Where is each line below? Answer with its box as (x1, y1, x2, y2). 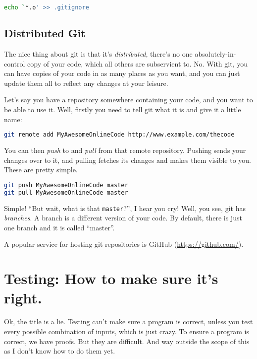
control (4, 58, 25, 69)
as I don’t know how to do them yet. (4, 346, 115, 356)
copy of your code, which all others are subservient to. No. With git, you (27, 58, 248, 69)
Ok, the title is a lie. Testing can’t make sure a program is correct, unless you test (4, 316, 253, 327)
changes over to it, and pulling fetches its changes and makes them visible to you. (4, 154, 252, 165)
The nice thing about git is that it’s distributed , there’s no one (4, 49, 193, 59)
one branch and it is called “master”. (4, 222, 115, 232)
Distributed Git (4, 25, 86, 41)
